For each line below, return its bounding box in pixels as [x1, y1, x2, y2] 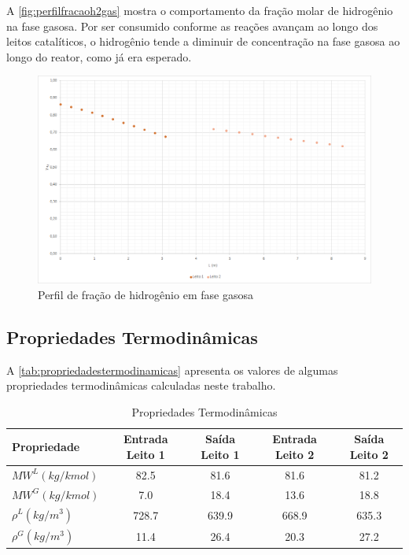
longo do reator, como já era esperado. [6, 48, 192, 65]
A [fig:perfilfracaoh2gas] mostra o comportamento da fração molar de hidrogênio [6, 2, 393, 18]
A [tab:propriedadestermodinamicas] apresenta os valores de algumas [6, 361, 338, 378]
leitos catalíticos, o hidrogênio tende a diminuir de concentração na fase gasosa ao [6, 33, 400, 50]
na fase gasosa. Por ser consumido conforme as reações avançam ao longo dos [6, 17, 378, 34]
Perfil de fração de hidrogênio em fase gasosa [38, 286, 253, 302]
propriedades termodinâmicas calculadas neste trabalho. [6, 377, 276, 394]
